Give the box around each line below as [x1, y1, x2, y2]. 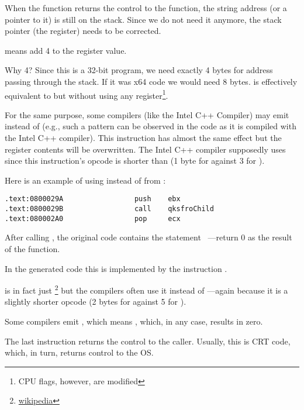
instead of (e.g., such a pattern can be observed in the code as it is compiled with [5, 120, 296, 132]
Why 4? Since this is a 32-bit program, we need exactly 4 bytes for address [5, 64, 273, 76]
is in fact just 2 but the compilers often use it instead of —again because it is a [5, 282, 288, 296]
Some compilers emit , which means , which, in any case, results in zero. [5, 315, 263, 327]
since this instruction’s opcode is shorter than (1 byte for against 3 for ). [5, 154, 265, 167]
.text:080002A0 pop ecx [5, 214, 181, 223]
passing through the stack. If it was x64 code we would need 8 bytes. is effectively [5, 75, 298, 87]
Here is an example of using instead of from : [5, 174, 166, 186]
